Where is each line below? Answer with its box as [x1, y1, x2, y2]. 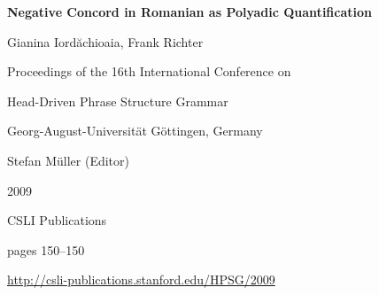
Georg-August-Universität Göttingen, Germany [7, 121, 263, 140]
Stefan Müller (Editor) [7, 151, 129, 169]
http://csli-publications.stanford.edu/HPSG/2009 [7, 270, 275, 289]
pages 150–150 [7, 240, 85, 259]
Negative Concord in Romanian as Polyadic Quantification [7, 3, 372, 20]
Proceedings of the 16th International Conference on [7, 62, 291, 81]
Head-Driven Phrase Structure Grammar [7, 91, 228, 110]
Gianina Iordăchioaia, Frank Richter [7, 32, 204, 50]
